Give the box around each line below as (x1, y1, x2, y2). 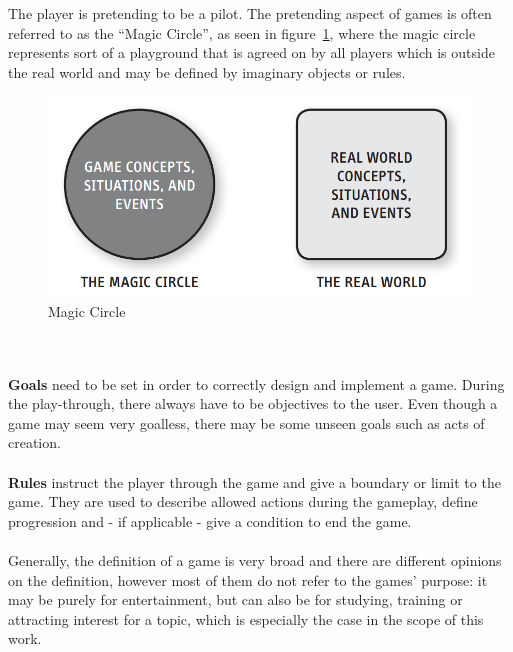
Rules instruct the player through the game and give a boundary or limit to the (8, 471, 501, 492)
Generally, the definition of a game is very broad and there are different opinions (8, 549, 502, 570)
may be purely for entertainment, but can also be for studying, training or (8, 589, 463, 610)
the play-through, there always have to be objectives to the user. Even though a (8, 393, 498, 414)
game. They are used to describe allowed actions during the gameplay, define (8, 491, 478, 512)
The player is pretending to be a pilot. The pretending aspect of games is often (8, 3, 492, 23)
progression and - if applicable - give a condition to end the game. (8, 510, 412, 531)
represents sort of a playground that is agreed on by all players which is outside (8, 42, 495, 63)
